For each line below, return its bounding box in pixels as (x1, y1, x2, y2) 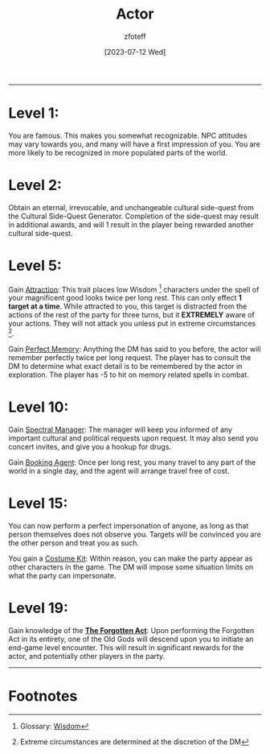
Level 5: (8, 257, 62, 275)
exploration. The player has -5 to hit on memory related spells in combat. (8, 370, 249, 379)
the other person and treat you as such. (8, 537, 139, 548)
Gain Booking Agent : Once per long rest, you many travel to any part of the (8, 458, 256, 467)
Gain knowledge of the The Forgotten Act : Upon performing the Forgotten (8, 625, 255, 635)
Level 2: (8, 176, 63, 194)
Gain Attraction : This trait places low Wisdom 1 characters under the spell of (8, 283, 260, 294)
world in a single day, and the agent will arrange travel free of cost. (8, 466, 230, 475)
